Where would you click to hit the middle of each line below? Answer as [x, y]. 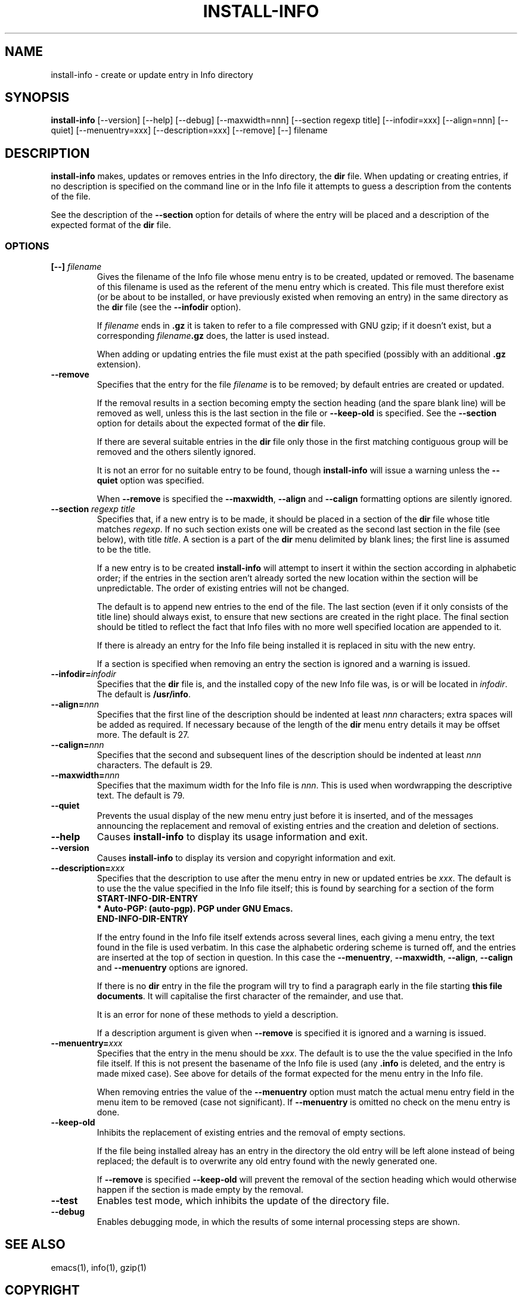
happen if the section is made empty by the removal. [200, 1190]
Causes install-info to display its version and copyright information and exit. [246, 858]
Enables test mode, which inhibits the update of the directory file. [243, 1201]
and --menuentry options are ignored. [172, 968]
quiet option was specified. [150, 481]
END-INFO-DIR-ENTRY [143, 919]
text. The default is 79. [141, 796]
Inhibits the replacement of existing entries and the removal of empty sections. [251, 1133]
